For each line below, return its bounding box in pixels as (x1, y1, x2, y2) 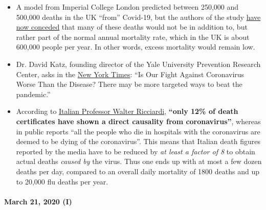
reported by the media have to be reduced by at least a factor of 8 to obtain (16, 146, 255, 156)
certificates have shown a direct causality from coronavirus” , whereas (16, 115, 261, 126)
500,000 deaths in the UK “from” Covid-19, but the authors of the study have (16, 11, 261, 22)
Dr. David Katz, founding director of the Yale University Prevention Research (16, 58, 261, 69)
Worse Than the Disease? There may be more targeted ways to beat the (16, 79, 242, 89)
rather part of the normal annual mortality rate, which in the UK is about (16, 31, 250, 42)
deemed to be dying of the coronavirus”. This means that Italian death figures (16, 136, 260, 147)
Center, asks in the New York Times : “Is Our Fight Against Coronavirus (16, 68, 245, 79)
